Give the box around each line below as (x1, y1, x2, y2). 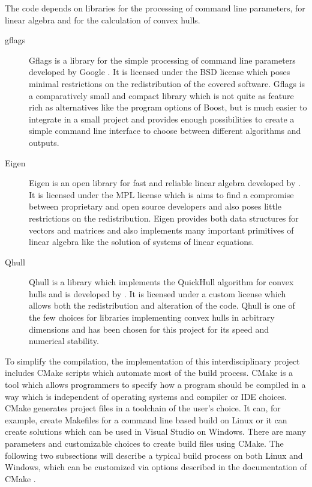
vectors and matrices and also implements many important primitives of (29, 223, 294, 236)
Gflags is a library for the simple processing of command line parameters (29, 53, 296, 66)
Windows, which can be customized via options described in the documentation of (5, 461, 307, 473)
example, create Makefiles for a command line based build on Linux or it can (5, 413, 287, 426)
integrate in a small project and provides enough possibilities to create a (29, 112, 295, 125)
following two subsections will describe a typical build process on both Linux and (5, 449, 303, 461)
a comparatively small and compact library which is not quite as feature (29, 89, 294, 101)
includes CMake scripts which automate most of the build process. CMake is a (5, 366, 293, 379)
